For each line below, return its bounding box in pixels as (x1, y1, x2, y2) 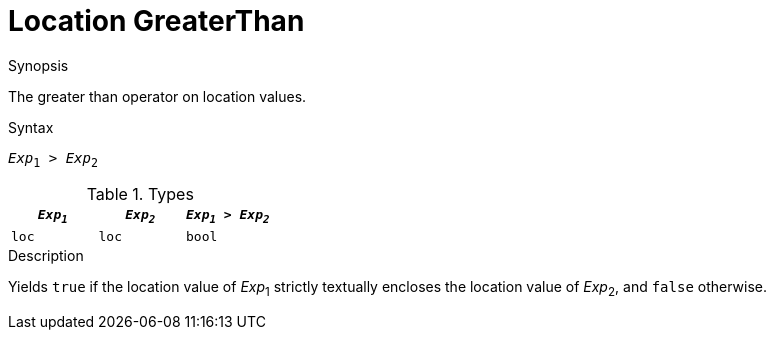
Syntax (8, 118, 54, 136)
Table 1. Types (86, 183, 194, 204)
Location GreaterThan (8, 4, 305, 38)
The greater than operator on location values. (8, 87, 307, 105)
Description (8, 247, 84, 265)
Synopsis (8, 56, 69, 74)
